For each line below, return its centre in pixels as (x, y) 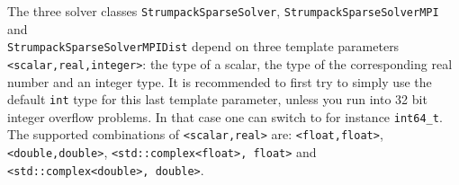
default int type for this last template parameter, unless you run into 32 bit (217, 99)
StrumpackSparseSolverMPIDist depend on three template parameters (203, 46)
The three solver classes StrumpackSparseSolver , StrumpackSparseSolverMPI (223, 11)
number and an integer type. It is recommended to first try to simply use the (220, 81)
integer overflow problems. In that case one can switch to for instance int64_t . (225, 116)
